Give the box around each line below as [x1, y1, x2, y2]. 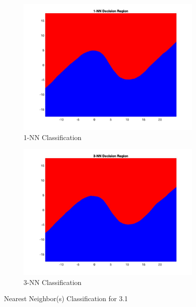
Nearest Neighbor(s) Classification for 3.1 [4, 293, 128, 304]
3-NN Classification [24, 277, 82, 287]
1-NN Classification [24, 132, 82, 142]
